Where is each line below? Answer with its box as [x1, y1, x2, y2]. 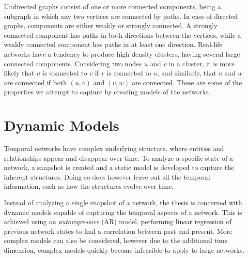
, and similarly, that [157, 68, 217, 78]
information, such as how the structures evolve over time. [4, 181, 174, 191]
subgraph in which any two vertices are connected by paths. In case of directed [4, 11, 238, 21]
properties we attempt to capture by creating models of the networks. [4, 87, 211, 97]
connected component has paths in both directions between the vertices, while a [4, 30, 241, 40]
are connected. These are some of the [132, 77, 242, 87]
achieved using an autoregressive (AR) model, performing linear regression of [4, 216, 232, 227]
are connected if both [4, 77, 67, 87]
